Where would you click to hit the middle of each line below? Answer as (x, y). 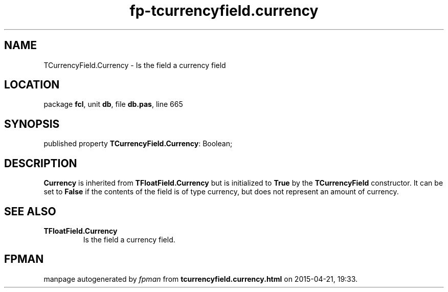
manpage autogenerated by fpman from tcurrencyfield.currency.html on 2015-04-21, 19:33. (201, 279)
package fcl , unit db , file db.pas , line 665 (113, 104)
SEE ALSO (30, 211)
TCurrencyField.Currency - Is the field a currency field (135, 65)
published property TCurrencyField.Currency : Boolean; (138, 144)
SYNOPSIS (32, 124)
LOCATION (32, 85)
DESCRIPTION (41, 163)
